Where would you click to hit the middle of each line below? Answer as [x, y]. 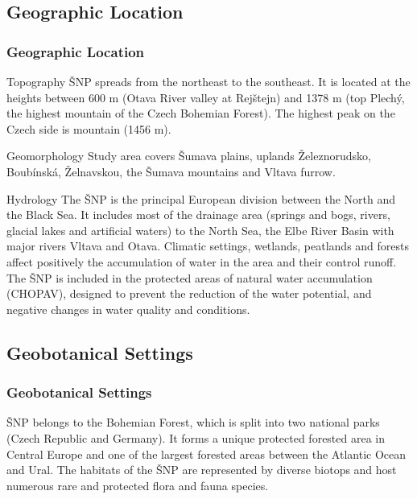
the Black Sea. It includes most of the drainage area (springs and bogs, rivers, [198, 214]
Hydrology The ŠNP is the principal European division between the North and [201, 198]
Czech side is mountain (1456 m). [89, 128]
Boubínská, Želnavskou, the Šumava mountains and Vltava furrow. [171, 171]
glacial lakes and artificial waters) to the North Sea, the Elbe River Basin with [200, 230]
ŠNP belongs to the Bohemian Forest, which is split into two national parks [193, 422]
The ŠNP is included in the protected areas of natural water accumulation [190, 277]
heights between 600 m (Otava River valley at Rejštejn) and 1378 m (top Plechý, [206, 97]
